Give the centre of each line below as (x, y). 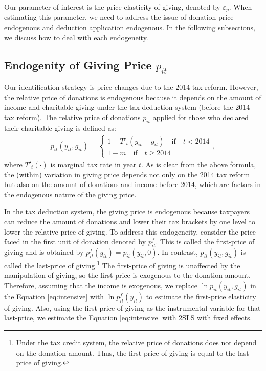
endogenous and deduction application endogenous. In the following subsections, (130, 27)
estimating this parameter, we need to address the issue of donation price (119, 17)
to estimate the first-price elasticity (201, 296)
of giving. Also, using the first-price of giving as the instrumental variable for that (132, 307)
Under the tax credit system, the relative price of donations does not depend (136, 342)
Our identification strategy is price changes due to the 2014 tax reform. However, (131, 87)
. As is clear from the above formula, (198, 164)
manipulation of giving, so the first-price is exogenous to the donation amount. (127, 275)
